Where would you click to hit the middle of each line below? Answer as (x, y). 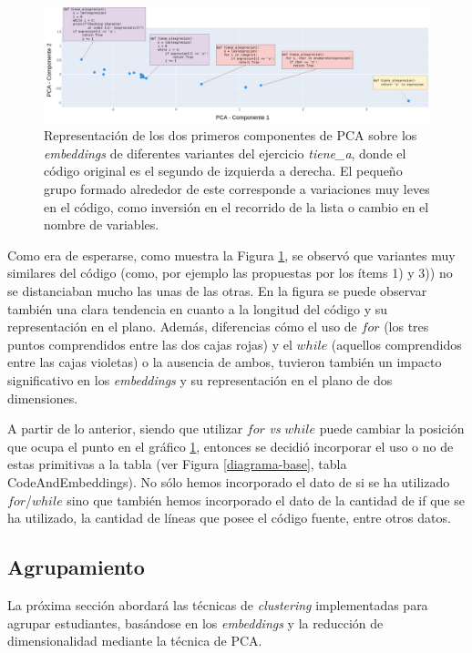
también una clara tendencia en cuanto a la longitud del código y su (198, 308)
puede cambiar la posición (392, 429)
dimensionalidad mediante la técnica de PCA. (135, 641)
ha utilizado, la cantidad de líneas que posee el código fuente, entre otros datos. (229, 518)
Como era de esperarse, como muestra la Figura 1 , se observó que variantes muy (231, 255)
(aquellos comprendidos (396, 344)
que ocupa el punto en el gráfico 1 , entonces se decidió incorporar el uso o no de (231, 446)
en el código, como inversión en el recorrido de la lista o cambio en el (236, 206)
